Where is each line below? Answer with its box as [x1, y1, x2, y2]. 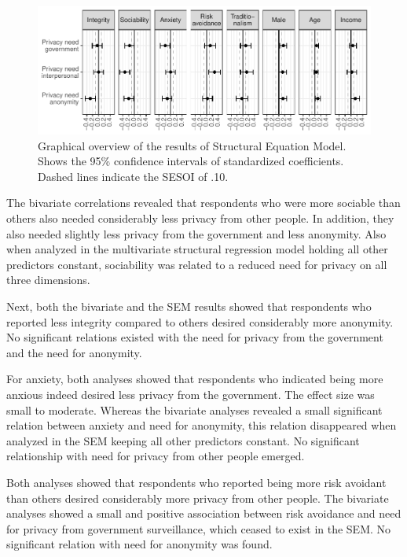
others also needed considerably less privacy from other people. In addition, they [6, 210, 394, 227]
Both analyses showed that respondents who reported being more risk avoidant [6, 474, 387, 490]
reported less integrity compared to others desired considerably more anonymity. [6, 313, 394, 330]
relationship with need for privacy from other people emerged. [6, 448, 305, 464]
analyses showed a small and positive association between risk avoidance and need [6, 505, 401, 522]
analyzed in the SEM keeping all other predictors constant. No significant [6, 432, 360, 448]
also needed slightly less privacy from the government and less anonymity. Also [6, 225, 387, 242]
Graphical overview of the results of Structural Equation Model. [38, 137, 346, 153]
